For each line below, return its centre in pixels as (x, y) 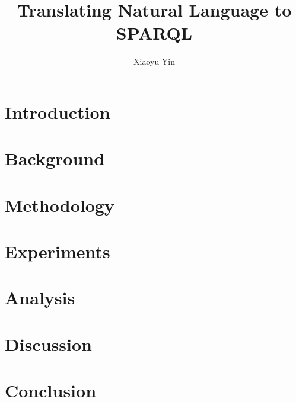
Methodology (60, 205)
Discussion (48, 344)
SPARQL (154, 33)
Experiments (58, 251)
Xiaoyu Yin (154, 61)
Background (55, 158)
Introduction (58, 112)
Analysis (40, 298)
